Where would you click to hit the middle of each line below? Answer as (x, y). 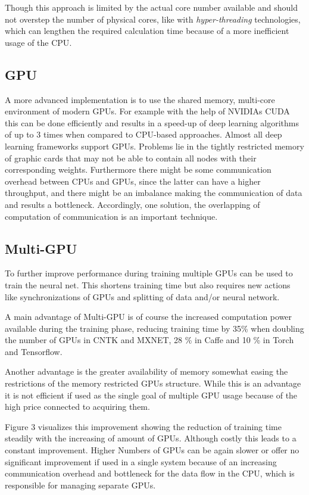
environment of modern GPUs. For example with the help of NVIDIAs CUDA (147, 111)
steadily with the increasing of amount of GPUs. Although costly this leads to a (151, 438)
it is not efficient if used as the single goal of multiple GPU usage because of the (151, 395)
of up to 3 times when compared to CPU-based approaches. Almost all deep (143, 134)
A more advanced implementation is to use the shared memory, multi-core (140, 99)
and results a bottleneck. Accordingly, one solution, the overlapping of (132, 204)
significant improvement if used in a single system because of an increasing (141, 461)
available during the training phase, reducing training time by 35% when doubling (154, 328)
